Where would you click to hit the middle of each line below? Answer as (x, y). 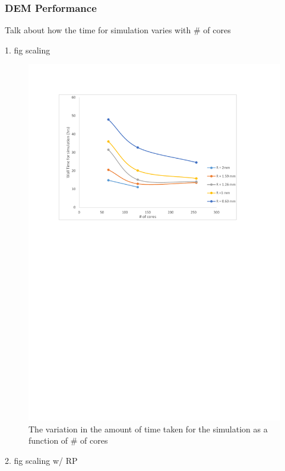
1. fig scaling (28, 50)
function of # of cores (68, 440)
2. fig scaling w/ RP (41, 460)
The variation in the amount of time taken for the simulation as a (148, 429)
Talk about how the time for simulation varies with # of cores (118, 30)
